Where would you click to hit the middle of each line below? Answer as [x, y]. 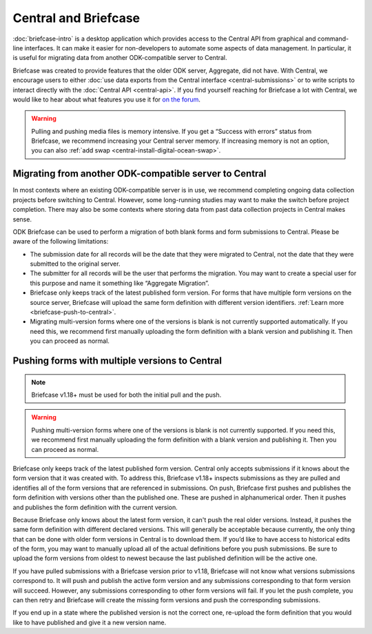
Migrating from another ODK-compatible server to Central [139, 174]
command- [333, 39]
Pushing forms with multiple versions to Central [117, 361]
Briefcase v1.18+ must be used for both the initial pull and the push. [126, 395]
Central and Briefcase [76, 18]
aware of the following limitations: [61, 241]
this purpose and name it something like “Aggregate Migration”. [120, 283]
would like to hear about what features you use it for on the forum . [107, 99]
